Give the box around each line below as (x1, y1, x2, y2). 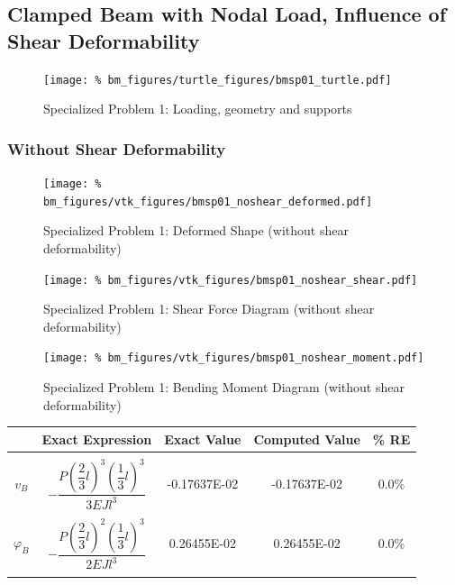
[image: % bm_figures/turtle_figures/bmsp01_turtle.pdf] (43, 73, 392, 87)
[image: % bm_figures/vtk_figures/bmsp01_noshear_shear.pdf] (43, 273, 418, 287)
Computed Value (253, 429, 360, 448)
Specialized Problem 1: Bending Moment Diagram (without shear (43, 378, 405, 397)
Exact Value (164, 429, 241, 448)
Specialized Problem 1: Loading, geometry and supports (43, 99, 352, 118)
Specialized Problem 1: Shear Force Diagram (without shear (43, 299, 375, 318)
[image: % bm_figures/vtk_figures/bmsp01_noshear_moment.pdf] (43, 352, 424, 365)
